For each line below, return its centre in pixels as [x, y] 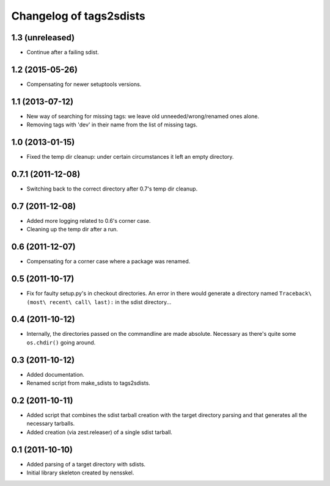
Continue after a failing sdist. [63, 53]
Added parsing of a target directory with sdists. [86, 464]
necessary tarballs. [51, 424]
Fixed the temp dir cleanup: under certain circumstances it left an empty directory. [130, 157]
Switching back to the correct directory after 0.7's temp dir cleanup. [112, 189]
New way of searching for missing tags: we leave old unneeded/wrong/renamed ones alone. [143, 116]
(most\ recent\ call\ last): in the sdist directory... [99, 302]
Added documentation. [56, 374]
